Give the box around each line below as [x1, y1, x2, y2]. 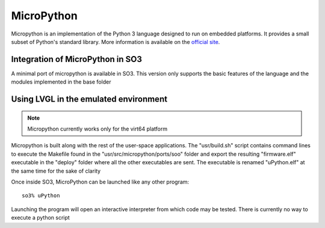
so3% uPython [22, 193, 60, 199]
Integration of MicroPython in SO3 [11, 54, 143, 64]
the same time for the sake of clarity [11, 167, 101, 174]
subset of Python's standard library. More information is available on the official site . [11, 38, 220, 45]
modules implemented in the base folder [11, 78, 111, 85]
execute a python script [11, 214, 70, 221]
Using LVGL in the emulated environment [11, 94, 168, 105]
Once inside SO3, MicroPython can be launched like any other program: [11, 178, 190, 185]
